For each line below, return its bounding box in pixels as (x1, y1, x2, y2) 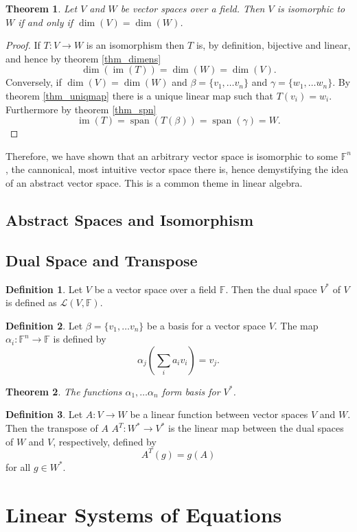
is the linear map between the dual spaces (168, 421, 344, 435)
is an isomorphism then (86, 38, 185, 52)
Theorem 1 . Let (5, 1, 78, 15)
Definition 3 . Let (5, 407, 83, 421)
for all (5, 459, 31, 474)
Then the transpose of (5, 421, 98, 435)
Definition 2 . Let (5, 318, 83, 332)
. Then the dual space (225, 281, 317, 296)
